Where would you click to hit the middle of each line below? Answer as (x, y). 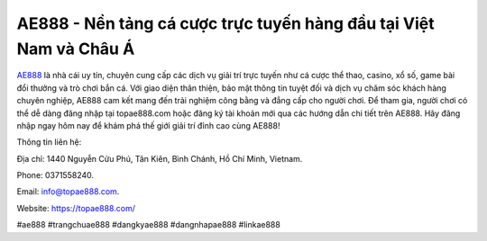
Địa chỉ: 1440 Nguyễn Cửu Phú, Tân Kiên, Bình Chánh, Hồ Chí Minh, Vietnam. (160, 158)
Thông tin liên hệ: (49, 142)
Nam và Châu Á (76, 49)
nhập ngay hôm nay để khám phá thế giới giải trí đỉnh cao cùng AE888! (148, 125)
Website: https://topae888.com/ (76, 208)
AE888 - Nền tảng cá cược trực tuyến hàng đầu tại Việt (225, 23)
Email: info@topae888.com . (68, 192)
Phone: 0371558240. (55, 175)
